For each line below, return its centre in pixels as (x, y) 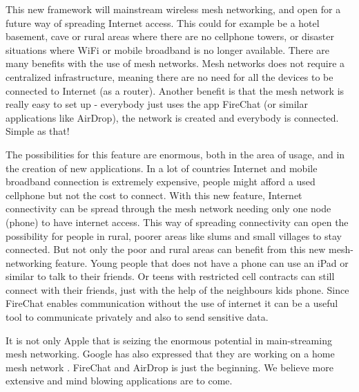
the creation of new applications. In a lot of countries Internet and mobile (162, 168)
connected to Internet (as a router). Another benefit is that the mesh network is (175, 90)
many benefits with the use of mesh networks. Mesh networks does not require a (175, 63)
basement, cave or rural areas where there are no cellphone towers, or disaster (170, 36)
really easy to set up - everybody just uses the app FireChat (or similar (157, 104)
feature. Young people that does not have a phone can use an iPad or (202, 262)
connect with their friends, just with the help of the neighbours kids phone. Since (177, 289)
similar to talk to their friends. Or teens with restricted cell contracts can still (170, 276)
